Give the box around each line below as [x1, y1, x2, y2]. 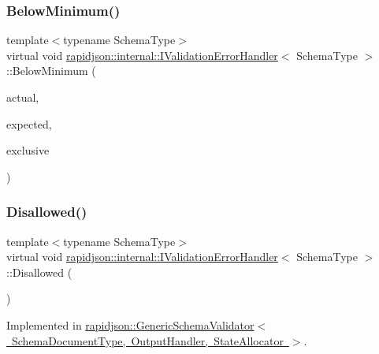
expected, [6, 115, 52, 132]
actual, [6, 89, 39, 105]
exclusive [6, 142, 50, 158]
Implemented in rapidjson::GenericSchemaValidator [6, 316, 255, 333]
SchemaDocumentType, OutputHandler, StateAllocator [11, 332, 284, 348]
